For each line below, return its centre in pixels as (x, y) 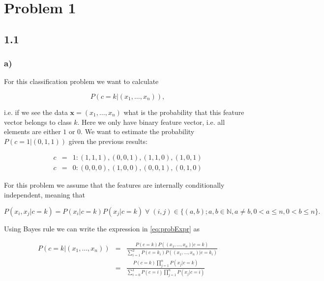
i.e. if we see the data (36, 112)
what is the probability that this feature (184, 112)
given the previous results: (108, 141)
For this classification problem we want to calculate (81, 81)
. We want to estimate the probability (138, 131)
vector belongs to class (38, 122)
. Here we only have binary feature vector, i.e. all (151, 122)
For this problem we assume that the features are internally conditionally (114, 185)
